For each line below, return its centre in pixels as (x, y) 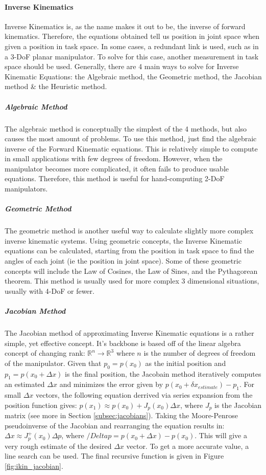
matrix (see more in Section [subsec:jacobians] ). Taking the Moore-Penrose (121, 415)
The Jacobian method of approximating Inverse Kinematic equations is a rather (129, 332)
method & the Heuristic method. (56, 86)
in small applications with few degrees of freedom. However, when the (114, 158)
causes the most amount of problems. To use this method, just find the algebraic (131, 138)
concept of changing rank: (45, 353)
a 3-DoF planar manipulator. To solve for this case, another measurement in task (132, 56)
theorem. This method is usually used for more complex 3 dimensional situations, (132, 281)
